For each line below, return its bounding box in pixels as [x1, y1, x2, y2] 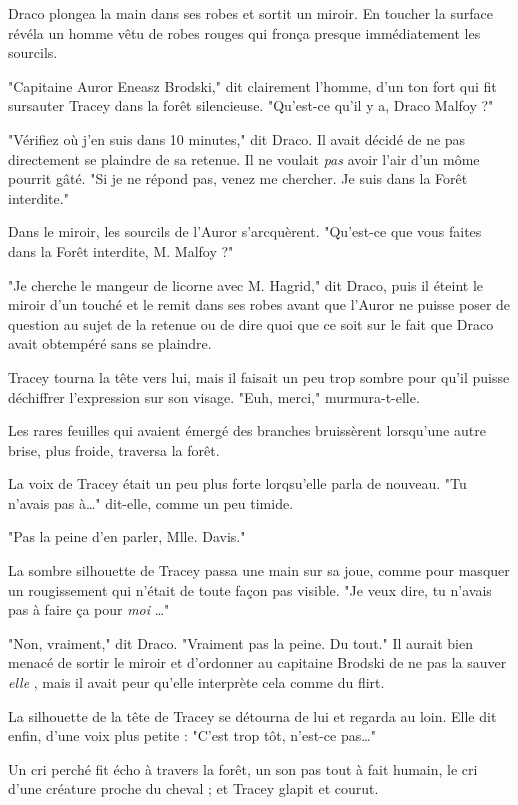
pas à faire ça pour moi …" [8, 599, 170, 620]
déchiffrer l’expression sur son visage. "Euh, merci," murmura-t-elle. [8, 386, 420, 407]
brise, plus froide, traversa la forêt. [8, 439, 220, 460]
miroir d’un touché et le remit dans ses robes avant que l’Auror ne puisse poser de [8, 294, 511, 315]
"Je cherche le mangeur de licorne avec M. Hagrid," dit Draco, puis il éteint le [8, 274, 484, 295]
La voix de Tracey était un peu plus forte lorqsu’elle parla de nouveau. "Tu [8, 473, 467, 494]
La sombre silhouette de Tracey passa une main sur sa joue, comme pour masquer [8, 560, 510, 581]
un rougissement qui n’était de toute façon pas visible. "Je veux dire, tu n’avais [8, 579, 492, 600]
